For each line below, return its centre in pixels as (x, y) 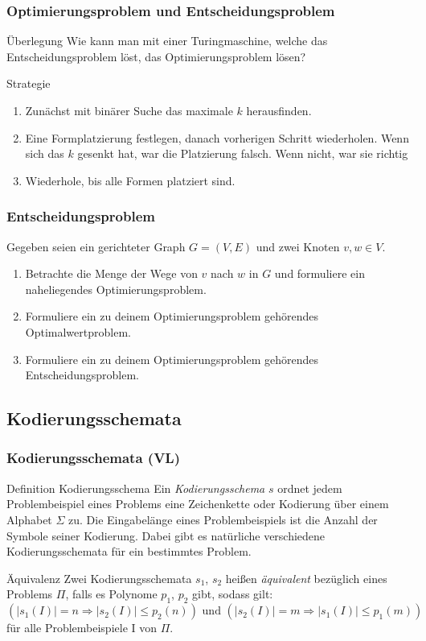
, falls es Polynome (111, 594)
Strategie (29, 83)
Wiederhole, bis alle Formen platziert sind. (130, 180)
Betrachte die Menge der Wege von (111, 273)
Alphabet (29, 519)
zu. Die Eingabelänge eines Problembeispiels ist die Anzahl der (223, 519)
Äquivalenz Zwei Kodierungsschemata (99, 578)
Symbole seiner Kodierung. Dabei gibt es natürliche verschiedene (166, 535)
